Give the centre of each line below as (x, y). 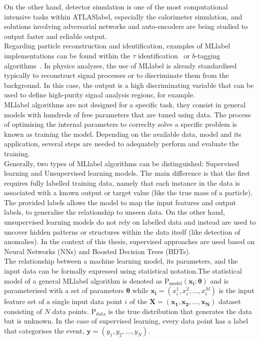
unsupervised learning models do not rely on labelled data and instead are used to (130, 222)
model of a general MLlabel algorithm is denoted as (83, 280)
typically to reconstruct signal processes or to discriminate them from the (116, 75)
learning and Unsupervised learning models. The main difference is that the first (127, 173)
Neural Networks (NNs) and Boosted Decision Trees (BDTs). (97, 251)
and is (219, 280)
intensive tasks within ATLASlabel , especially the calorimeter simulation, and (123, 16)
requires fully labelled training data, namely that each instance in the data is (122, 182)
